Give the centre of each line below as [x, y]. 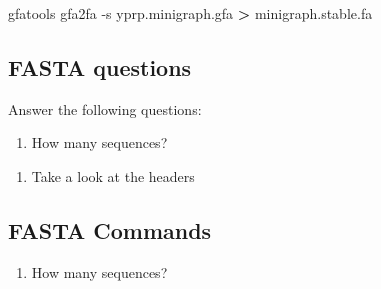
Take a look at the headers [113, 175]
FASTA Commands [110, 229]
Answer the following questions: [105, 108]
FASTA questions [100, 66]
